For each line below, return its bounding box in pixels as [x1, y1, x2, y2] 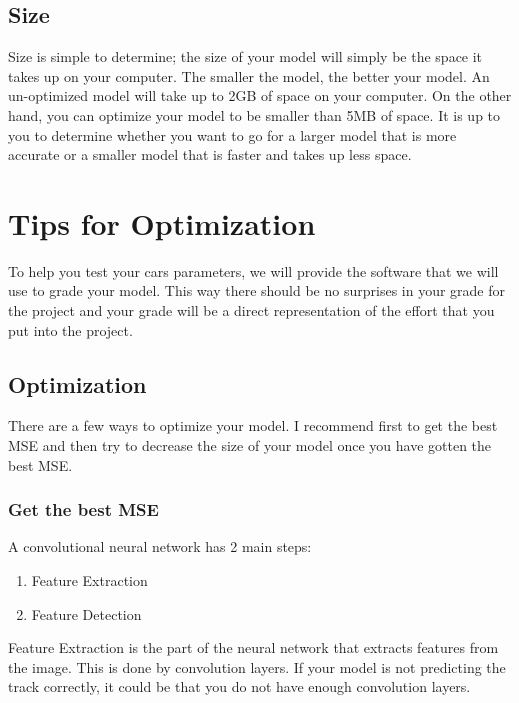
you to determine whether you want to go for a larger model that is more [8, 124, 457, 145]
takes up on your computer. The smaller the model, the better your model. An [8, 65, 490, 86]
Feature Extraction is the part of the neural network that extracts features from [8, 637, 499, 658]
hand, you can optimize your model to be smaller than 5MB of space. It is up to [8, 104, 501, 125]
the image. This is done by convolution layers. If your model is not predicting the [8, 656, 506, 677]
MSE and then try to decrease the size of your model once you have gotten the [8, 435, 492, 456]
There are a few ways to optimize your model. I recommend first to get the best [8, 415, 498, 436]
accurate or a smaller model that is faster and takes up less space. [8, 144, 412, 165]
